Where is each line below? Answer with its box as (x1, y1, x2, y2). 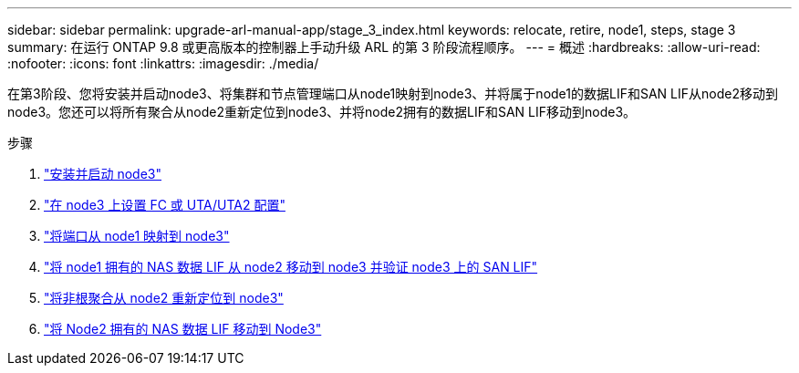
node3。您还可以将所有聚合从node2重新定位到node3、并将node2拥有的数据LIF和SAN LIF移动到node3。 (7, 104, 637, 119)
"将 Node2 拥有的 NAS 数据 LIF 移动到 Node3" (44, 321, 322, 337)
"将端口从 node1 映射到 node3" (44, 228, 230, 243)
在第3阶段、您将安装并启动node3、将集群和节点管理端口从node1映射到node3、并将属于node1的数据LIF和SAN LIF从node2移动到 (7, 86, 778, 101)
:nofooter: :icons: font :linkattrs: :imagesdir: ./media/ (7, 56, 319, 71)
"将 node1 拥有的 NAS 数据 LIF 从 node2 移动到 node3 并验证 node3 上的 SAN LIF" (44, 259, 538, 275)
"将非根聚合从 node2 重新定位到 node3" (44, 290, 284, 306)
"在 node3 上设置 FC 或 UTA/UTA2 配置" (44, 197, 285, 212)
